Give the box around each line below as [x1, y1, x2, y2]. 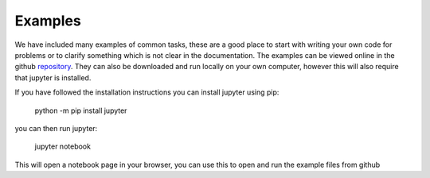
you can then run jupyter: [14, 123, 98, 133]
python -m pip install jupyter [34, 106, 127, 115]
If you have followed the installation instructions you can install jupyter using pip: [14, 87, 279, 97]
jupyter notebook [34, 141, 92, 151]
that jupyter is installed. [14, 72, 92, 83]
